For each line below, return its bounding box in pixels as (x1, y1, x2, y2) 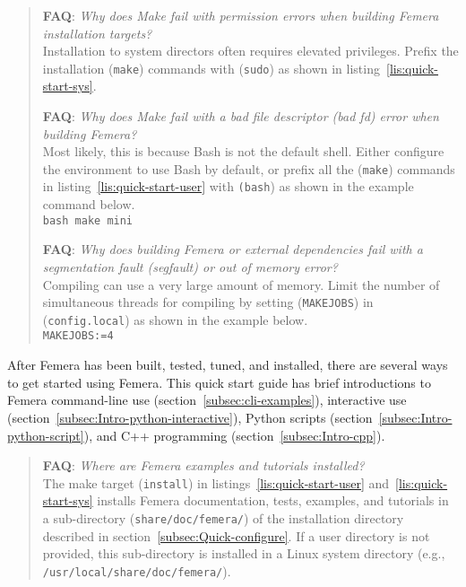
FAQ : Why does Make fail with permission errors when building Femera (42, 6, 439, 24)
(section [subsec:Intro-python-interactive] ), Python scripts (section (7, 407, 373, 426)
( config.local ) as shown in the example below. (42, 310, 308, 329)
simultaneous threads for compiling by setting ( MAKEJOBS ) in (42, 293, 374, 311)
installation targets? (42, 23, 152, 42)
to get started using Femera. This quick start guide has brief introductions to (7, 372, 431, 391)
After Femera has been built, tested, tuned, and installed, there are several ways (7, 355, 448, 374)
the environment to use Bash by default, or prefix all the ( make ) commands (42, 159, 455, 178)
